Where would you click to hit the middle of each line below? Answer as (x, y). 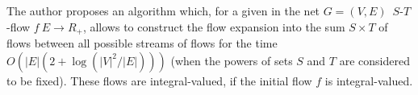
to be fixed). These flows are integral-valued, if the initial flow (159, 80)
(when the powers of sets (232, 60)
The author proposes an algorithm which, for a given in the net (163, 10)
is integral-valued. (369, 80)
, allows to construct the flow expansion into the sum (214, 26)
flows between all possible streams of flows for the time (142, 43)
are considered (374, 60)
